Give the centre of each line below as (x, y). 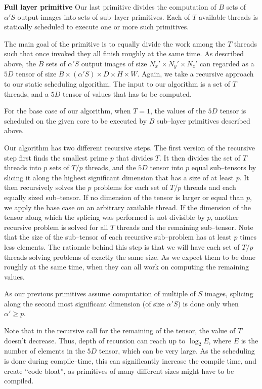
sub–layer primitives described (204, 120)
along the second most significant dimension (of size (84, 303)
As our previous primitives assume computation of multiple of (100, 294)
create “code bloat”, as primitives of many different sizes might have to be (119, 371)
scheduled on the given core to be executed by (76, 120)
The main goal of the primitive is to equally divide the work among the (115, 43)
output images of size (114, 63)
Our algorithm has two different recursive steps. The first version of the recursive (129, 147)
